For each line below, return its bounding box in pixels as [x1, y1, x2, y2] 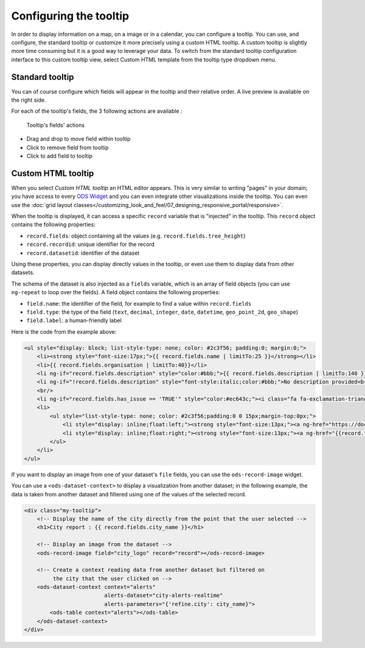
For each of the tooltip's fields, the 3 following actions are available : [11, 107, 182, 115]
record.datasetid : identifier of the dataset [26, 249, 140, 256]
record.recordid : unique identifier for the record [26, 241, 155, 248]
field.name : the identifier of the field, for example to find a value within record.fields [26, 300, 252, 307]
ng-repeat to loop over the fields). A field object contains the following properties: [11, 289, 220, 296]
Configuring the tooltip [11, 9, 130, 23]
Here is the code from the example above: [11, 328, 117, 335]
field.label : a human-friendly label [26, 317, 122, 324]
